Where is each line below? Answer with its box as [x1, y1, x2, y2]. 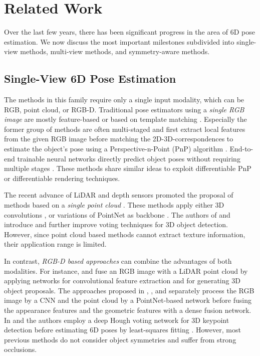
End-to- [229, 143, 253, 154]
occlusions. [4, 344, 37, 354]
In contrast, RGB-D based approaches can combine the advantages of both [4, 256, 232, 266]
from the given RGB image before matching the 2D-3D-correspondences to [4, 133, 233, 144]
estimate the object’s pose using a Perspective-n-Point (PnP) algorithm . [4, 143, 227, 154]
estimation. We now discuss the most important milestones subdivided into [4, 36, 234, 47]
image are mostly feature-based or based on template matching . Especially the [4, 114, 247, 124]
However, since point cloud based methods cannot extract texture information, [4, 229, 245, 239]
